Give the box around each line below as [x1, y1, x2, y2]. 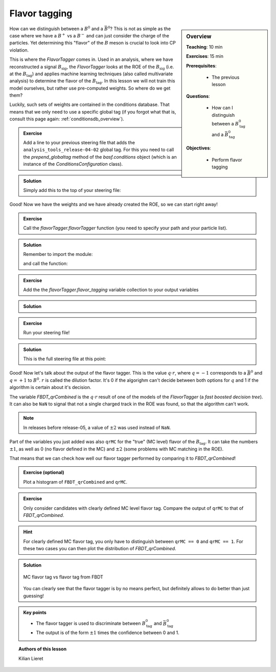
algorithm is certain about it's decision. [9, 384, 91, 391]
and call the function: [23, 261, 68, 267]
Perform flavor [212, 157, 242, 163]
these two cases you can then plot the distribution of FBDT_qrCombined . [23, 546, 176, 552]
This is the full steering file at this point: [23, 356, 106, 362]
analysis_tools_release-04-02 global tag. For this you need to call [23, 146, 174, 153]
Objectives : [186, 145, 212, 151]
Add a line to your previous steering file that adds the [23, 140, 135, 146]
